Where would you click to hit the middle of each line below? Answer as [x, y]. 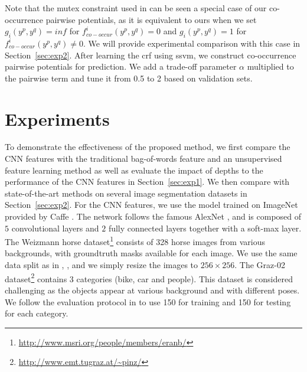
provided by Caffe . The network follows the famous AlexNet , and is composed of [153, 216]
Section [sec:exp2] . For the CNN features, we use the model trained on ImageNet [151, 205]
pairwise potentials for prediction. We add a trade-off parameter [121, 66]
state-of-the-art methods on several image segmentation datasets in [126, 193]
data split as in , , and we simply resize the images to [102, 265]
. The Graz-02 [260, 265]
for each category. [37, 313]
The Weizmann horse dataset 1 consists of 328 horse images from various [135, 241]
